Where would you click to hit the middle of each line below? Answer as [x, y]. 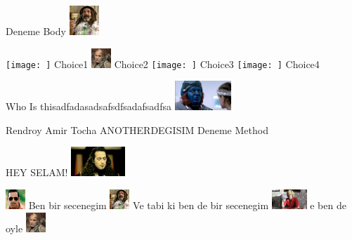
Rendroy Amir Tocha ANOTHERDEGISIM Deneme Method [137, 129]
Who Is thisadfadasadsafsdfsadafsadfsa [89, 106]
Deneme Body [36, 31]
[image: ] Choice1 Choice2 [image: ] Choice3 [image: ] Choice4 [163, 64]
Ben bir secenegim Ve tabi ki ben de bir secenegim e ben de [187, 205]
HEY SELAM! [37, 172]
